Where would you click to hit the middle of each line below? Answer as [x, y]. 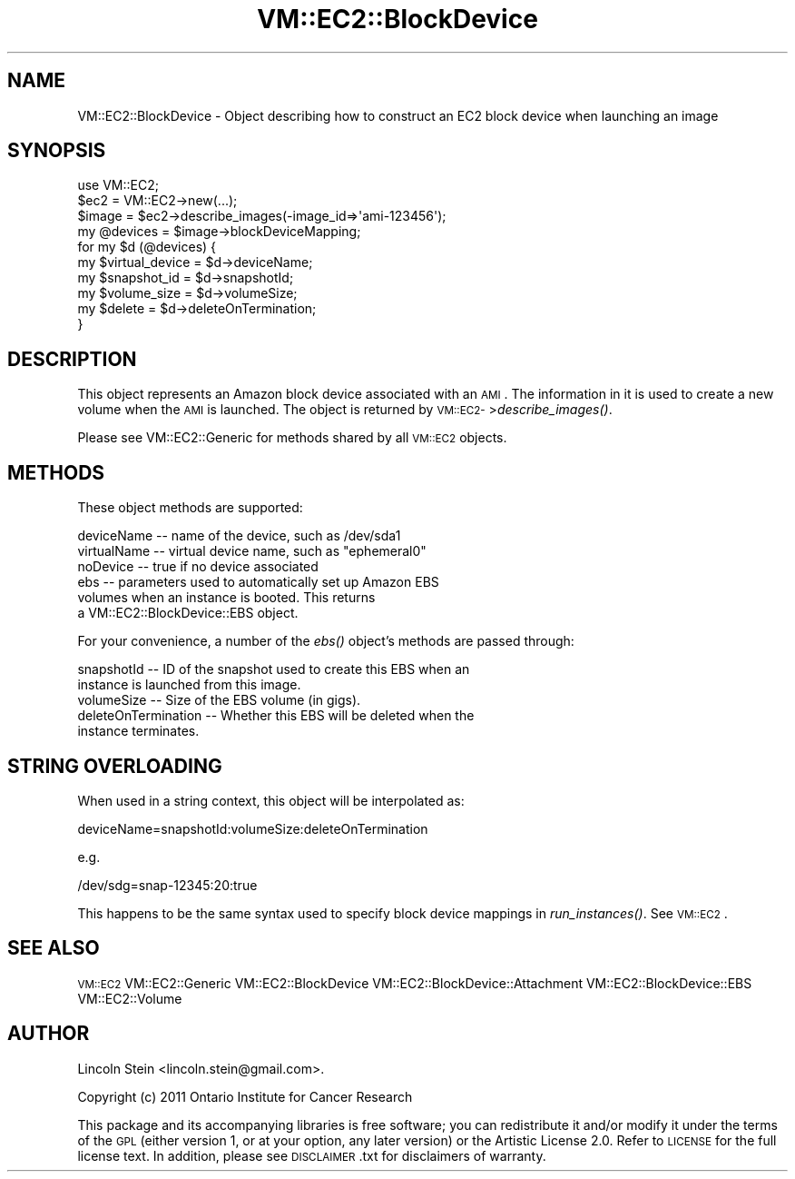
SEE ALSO [54, 948]
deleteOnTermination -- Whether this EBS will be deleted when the [276, 716]
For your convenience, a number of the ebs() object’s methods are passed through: [326, 641]
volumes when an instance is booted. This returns [226, 598]
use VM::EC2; [118, 185]
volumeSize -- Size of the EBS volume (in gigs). [219, 700]
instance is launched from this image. [189, 685]
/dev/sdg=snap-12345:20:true [167, 885]
